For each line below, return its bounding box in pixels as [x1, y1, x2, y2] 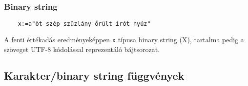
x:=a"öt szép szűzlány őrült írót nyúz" [18, 20, 151, 28]
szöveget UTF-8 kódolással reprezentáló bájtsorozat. [4, 44, 160, 54]
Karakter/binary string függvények [4, 68, 185, 83]
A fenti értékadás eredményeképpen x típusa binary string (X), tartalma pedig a [4, 34, 244, 44]
